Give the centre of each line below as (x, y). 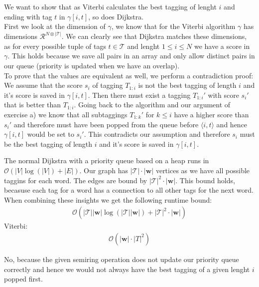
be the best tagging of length (48, 143)
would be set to (51, 134)
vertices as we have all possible (203, 170)
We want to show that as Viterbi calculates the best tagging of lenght (110, 6)
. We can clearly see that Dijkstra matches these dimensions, (154, 36)
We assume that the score (43, 85)
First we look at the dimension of (55, 26)
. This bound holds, (205, 180)
